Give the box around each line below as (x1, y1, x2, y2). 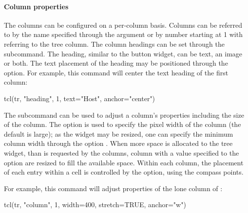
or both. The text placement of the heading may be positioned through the (4, 58, 228, 68)
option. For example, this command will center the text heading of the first (4, 67, 229, 77)
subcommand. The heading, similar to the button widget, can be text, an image (4, 48, 243, 58)
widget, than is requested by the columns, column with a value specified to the (4, 147, 239, 158)
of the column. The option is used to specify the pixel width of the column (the (4, 119, 241, 129)
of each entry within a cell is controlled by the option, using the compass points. (4, 167, 244, 177)
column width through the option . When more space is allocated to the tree (4, 138, 233, 148)
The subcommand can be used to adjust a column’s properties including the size (4, 109, 244, 120)
